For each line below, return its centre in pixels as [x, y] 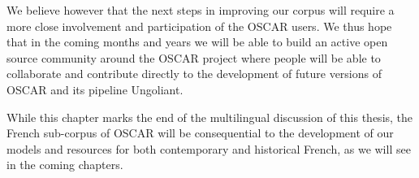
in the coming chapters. [65, 165]
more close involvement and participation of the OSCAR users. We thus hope [199, 26]
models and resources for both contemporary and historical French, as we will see [209, 148]
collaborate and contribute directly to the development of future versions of [194, 74]
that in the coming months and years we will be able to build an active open [197, 42]
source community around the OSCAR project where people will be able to [194, 57]
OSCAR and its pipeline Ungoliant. [95, 89]
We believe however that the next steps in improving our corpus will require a [201, 10]
